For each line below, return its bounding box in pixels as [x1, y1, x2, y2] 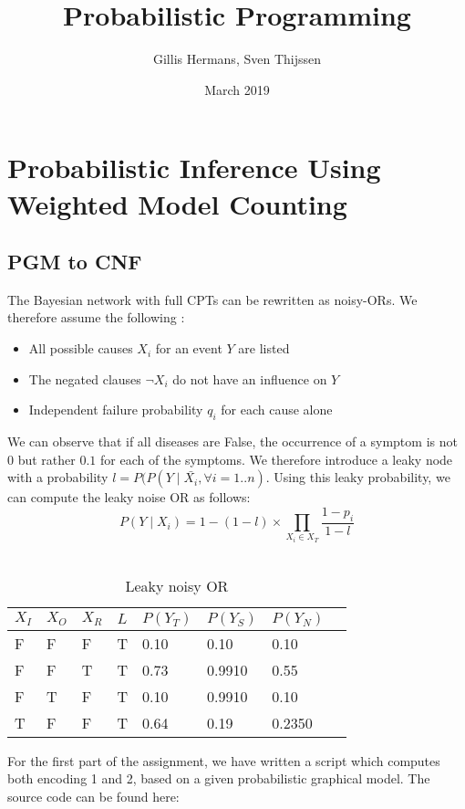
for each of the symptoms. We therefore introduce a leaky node [99, 449, 453, 468]
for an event [155, 339, 222, 358]
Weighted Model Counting [7, 184, 347, 222]
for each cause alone [221, 400, 333, 419]
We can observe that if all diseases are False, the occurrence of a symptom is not [7, 432, 458, 451]
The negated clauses [28, 369, 141, 388]
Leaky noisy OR [125, 574, 229, 596]
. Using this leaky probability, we [265, 468, 450, 487]
